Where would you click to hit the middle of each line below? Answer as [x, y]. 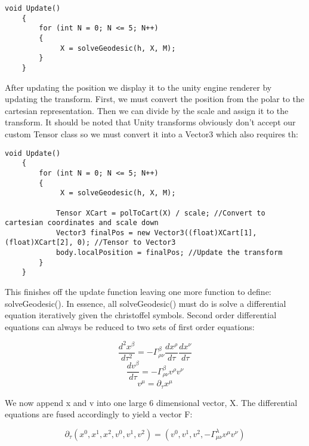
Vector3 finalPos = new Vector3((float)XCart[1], [156, 233]
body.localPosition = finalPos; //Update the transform [169, 253]
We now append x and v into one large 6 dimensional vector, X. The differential [151, 402]
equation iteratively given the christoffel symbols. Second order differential [141, 315]
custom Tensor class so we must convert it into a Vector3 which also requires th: [152, 133]
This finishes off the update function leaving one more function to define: [138, 292]
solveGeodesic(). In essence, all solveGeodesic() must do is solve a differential [146, 303]
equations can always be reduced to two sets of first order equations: [130, 326]
